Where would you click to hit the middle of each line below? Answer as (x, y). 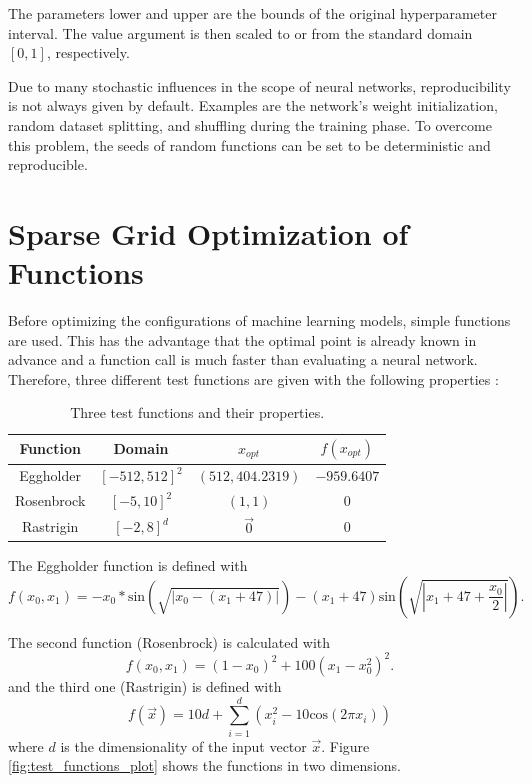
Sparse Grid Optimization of (208, 232)
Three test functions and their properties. (197, 412)
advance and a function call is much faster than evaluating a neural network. (243, 359)
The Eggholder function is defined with (128, 565)
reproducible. (48, 164)
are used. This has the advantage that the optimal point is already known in (242, 339)
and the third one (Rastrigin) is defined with (145, 685)
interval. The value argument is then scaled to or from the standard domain (240, 32)
